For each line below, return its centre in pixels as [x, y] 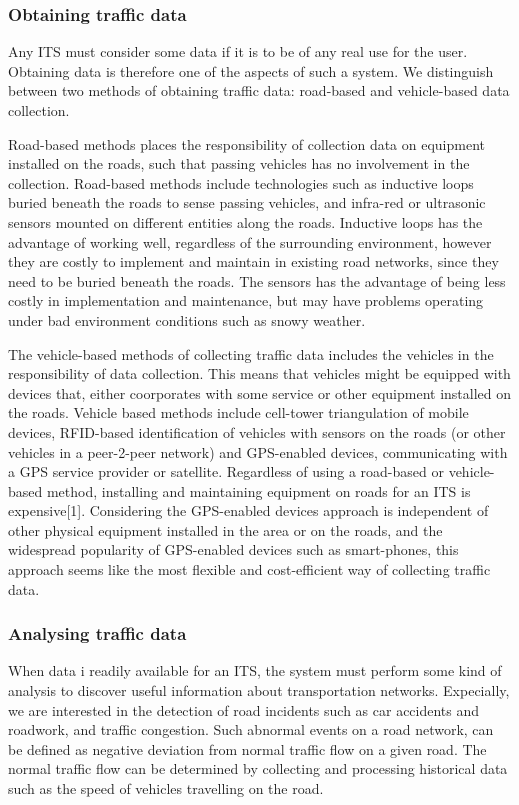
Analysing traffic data [97, 633]
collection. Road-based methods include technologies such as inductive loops [241, 182]
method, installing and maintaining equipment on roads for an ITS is [258, 490]
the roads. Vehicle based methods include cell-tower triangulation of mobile [238, 412]
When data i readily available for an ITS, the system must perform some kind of [255, 670]
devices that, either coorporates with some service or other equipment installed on [260, 392]
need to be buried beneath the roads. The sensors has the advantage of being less [257, 280]
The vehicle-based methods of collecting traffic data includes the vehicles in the [251, 353]
